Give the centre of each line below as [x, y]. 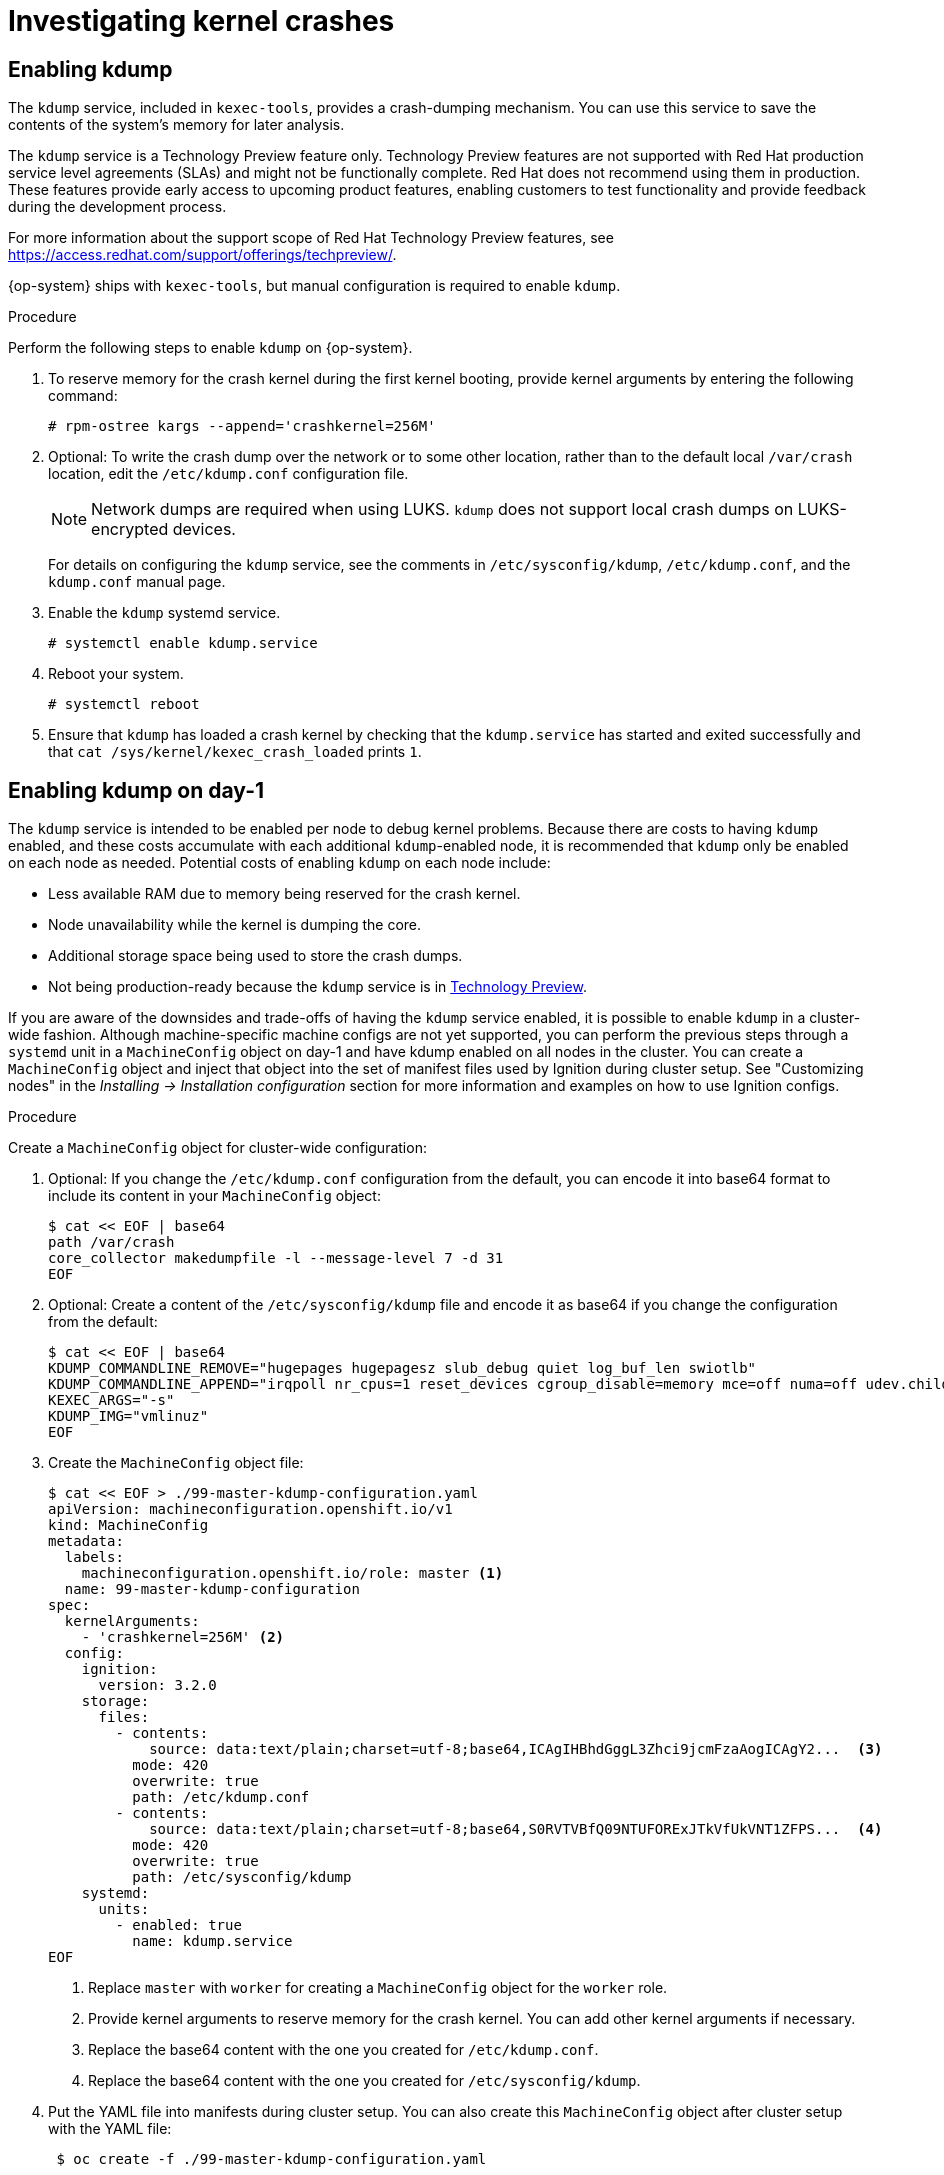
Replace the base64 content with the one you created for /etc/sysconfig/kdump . [364, 2081]
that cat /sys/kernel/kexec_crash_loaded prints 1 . [235, 752]
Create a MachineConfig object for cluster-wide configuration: [217, 1148]
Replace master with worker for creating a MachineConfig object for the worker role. [378, 1988]
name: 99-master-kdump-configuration [212, 1589]
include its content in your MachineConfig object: [214, 1196]
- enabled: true [178, 1925]
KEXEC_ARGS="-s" [111, 1400]
